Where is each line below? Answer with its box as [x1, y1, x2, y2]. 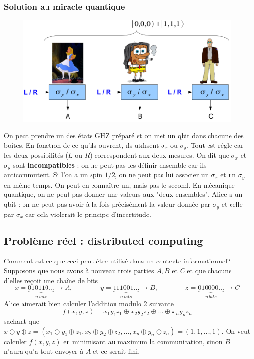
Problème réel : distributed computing [4, 233, 203, 248]
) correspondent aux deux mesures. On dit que [90, 150, 229, 160]
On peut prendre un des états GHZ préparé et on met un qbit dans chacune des [4, 130, 244, 141]
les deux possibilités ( [4, 150, 68, 160]
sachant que [4, 315, 40, 326]
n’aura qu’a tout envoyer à [4, 346, 84, 356]
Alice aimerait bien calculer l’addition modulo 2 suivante [4, 298, 174, 308]
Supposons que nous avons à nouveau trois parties [4, 265, 154, 275]
